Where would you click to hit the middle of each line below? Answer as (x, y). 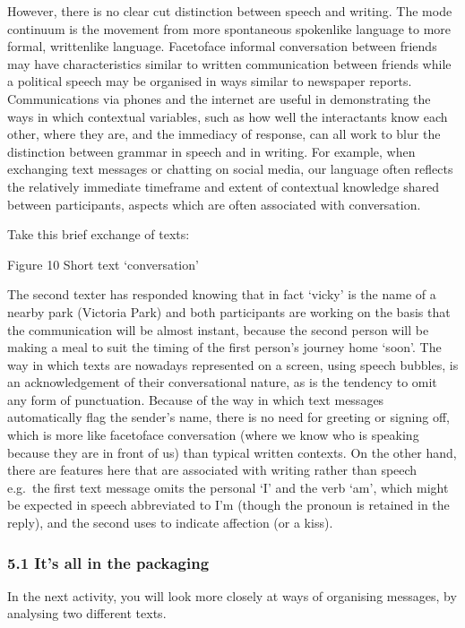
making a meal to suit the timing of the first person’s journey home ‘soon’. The (224, 347)
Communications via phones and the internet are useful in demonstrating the (219, 98)
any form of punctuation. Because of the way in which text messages (196, 399)
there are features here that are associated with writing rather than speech (212, 470)
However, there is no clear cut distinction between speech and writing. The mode (230, 11)
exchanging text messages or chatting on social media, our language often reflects (230, 169)
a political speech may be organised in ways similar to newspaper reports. (210, 81)
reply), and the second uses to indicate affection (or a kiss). (170, 523)
